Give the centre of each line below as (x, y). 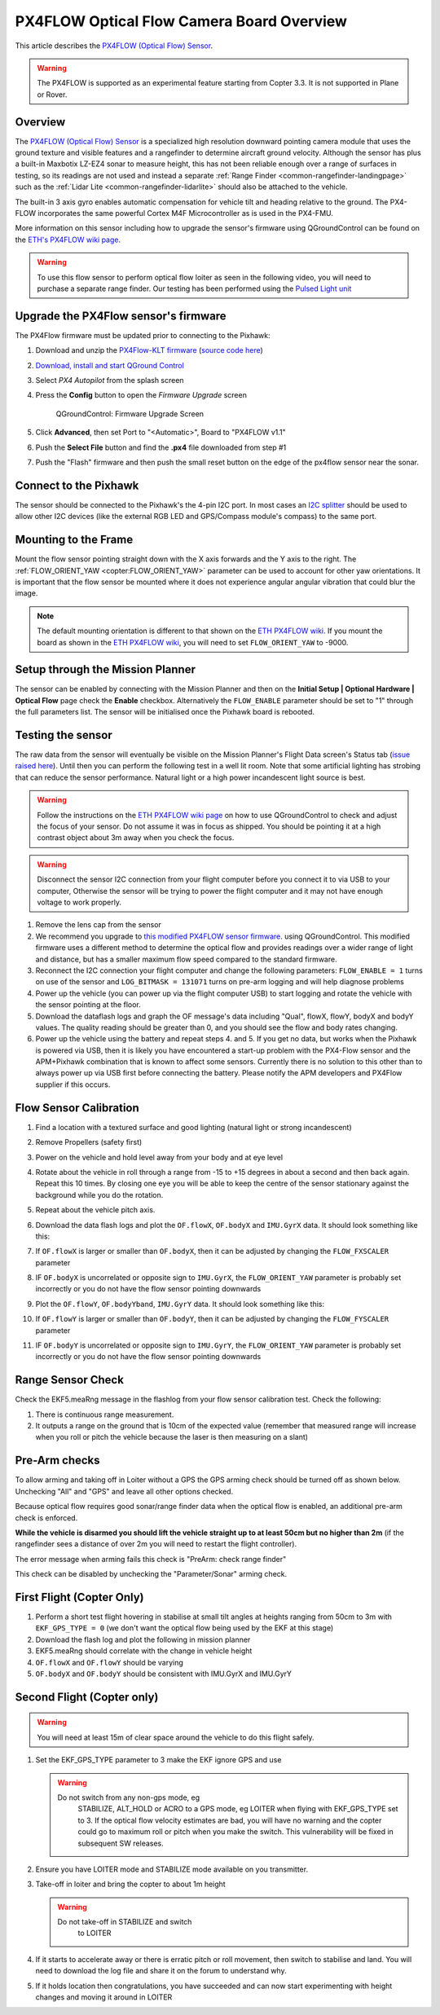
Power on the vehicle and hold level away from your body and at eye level (159, 1157)
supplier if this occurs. (73, 1084)
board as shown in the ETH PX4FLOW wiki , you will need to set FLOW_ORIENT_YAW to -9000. (193, 642)
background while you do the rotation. (99, 1194)
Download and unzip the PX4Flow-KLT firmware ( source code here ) (150, 350)
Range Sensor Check (69, 1380)
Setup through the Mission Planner (105, 669)
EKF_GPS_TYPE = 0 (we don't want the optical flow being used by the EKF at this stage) (185, 1628)
